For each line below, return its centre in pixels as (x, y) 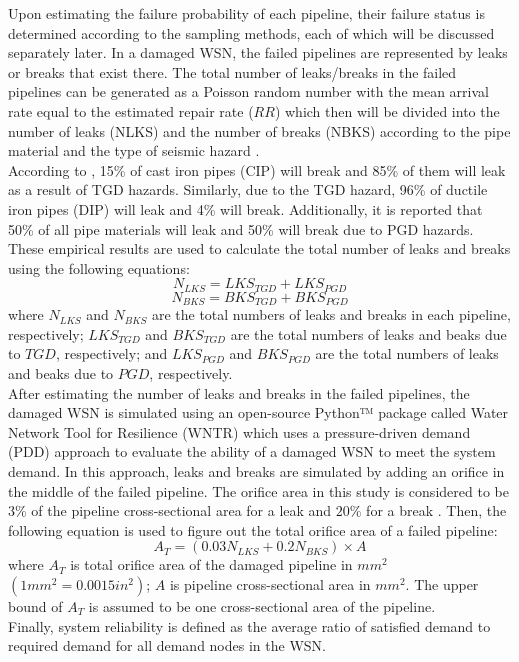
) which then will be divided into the (387, 110)
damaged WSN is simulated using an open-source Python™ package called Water (258, 412)
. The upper (442, 583)
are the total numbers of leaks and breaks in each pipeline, (331, 314)
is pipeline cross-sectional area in (270, 583)
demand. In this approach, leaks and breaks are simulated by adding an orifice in (256, 470)
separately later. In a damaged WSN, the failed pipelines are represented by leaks (258, 52)
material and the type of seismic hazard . (134, 150)
